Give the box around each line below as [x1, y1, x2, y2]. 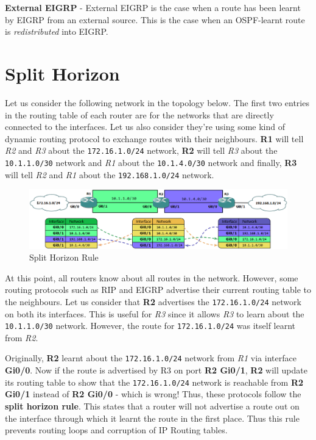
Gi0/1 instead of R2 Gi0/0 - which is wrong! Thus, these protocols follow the [5, 388, 301, 400]
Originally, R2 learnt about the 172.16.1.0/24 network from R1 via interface [5, 352, 297, 364]
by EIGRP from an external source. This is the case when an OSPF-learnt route [5, 13, 305, 26]
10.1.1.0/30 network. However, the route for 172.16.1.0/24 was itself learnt [5, 319, 296, 332]
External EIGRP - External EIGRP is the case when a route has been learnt [5, 1, 301, 13]
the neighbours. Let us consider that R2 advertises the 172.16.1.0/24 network [5, 295, 301, 308]
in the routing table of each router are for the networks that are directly [5, 108, 274, 121]
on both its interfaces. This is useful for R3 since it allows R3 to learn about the [5, 307, 304, 320]
